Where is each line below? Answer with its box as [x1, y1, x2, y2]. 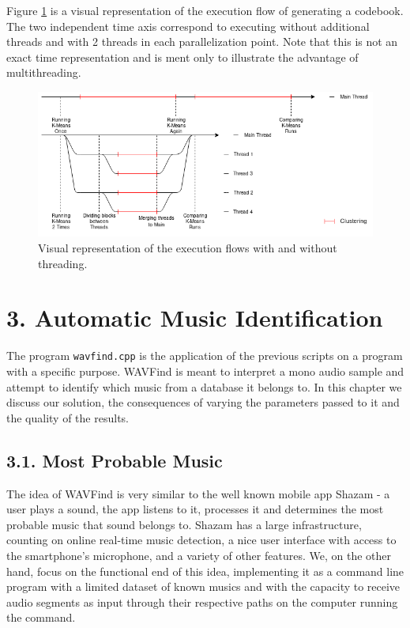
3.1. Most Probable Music [6, 448, 223, 472]
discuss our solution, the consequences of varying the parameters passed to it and [6, 394, 400, 410]
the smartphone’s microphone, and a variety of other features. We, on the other [6, 547, 391, 563]
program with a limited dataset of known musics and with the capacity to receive [6, 578, 401, 595]
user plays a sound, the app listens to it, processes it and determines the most [6, 501, 384, 517]
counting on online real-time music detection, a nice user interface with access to [6, 532, 397, 548]
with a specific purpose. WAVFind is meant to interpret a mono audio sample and [6, 362, 404, 379]
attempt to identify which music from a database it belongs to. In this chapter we [6, 378, 402, 395]
